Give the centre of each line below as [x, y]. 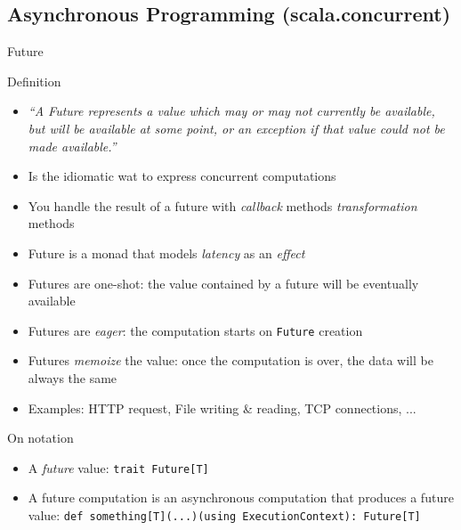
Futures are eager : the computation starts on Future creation [195, 330]
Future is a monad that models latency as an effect [166, 253]
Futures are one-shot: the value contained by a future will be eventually [223, 283]
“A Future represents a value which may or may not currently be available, [231, 111]
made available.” [72, 146]
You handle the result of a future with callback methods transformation [222, 205]
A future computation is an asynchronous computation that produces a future [241, 497]
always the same [73, 377]
